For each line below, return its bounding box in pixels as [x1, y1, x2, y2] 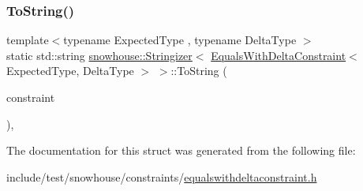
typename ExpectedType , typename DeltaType [63, 32, 297, 48]
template [6, 32, 49, 48]
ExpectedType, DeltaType [6, 62, 134, 79]
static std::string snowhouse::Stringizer [6, 47, 193, 63]
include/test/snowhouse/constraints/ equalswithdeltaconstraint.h [6, 168, 317, 185]
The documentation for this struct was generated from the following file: [6, 142, 356, 159]
